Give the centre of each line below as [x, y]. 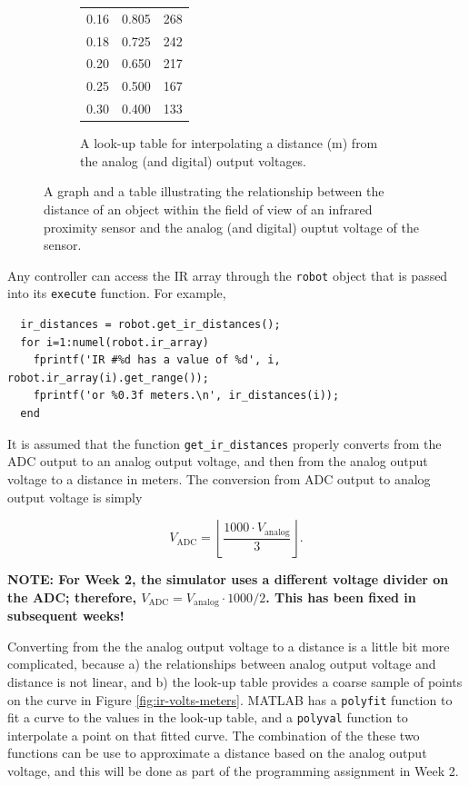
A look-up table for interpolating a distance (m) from [229, 143]
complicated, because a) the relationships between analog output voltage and [222, 664]
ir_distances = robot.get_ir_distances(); [150, 325]
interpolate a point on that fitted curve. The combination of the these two [214, 735]
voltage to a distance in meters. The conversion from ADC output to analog [219, 478]
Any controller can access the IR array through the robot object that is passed [228, 275]
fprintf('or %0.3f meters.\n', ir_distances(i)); [186, 396]
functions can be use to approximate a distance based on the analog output [217, 753]
